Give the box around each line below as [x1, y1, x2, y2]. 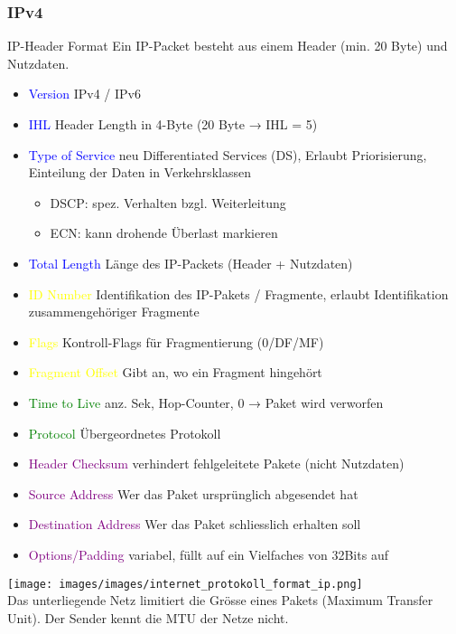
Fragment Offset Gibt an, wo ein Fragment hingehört [28, 363, 322, 382]
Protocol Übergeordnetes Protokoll [28, 423, 221, 442]
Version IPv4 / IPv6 [28, 84, 141, 103]
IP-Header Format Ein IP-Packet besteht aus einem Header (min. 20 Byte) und [7, 36, 448, 55]
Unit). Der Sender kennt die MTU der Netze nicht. [7, 608, 289, 627]
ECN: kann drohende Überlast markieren [50, 223, 278, 242]
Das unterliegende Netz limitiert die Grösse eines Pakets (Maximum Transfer [7, 591, 433, 610]
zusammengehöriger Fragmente [28, 302, 200, 321]
